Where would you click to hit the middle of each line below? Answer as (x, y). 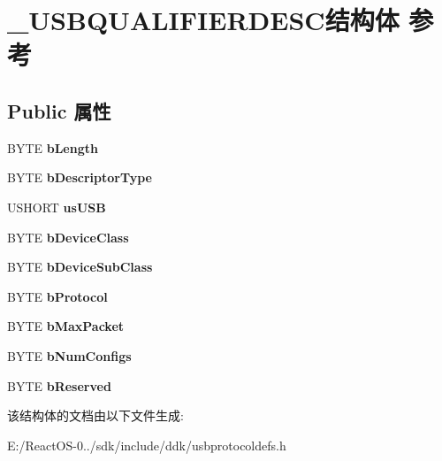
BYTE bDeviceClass (68, 237)
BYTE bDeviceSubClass (80, 267)
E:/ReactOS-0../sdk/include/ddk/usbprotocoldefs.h (147, 445)
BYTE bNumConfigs (69, 355)
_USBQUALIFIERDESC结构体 (203, 20)
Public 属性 (59, 110)
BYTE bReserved (59, 385)
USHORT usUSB (57, 207)
